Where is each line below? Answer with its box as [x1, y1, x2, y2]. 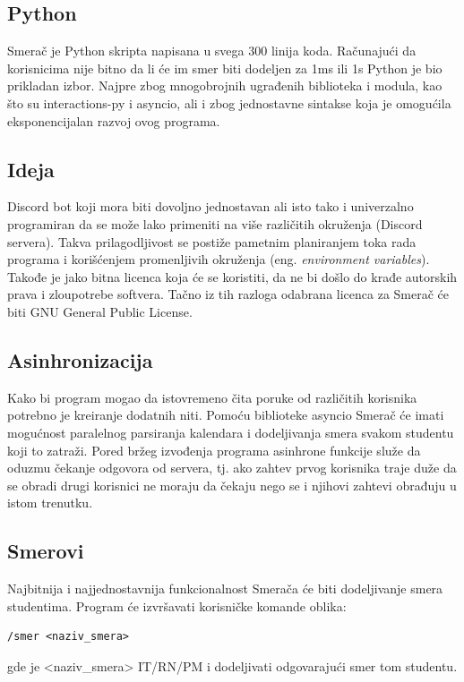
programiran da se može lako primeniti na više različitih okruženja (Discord [7, 214, 423, 233]
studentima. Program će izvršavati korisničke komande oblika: [7, 596, 347, 615]
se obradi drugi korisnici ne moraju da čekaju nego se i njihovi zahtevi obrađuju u [7, 475, 457, 494]
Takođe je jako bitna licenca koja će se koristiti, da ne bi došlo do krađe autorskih [7, 267, 458, 286]
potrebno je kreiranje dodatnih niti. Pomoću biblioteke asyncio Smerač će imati [7, 405, 444, 424]
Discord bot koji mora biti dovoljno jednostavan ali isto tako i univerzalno [7, 197, 414, 216]
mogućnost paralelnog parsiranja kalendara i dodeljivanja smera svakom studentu [7, 422, 454, 441]
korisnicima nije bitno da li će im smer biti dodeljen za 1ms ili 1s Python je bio [7, 58, 443, 77]
